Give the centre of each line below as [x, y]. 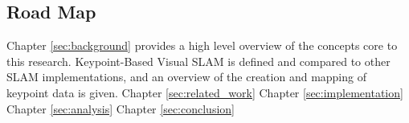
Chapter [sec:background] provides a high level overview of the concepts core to [202, 45]
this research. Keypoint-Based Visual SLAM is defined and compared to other [198, 61]
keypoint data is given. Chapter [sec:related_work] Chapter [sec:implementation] [205, 92]
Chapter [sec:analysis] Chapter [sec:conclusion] [121, 108]
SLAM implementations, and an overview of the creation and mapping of [186, 77]
